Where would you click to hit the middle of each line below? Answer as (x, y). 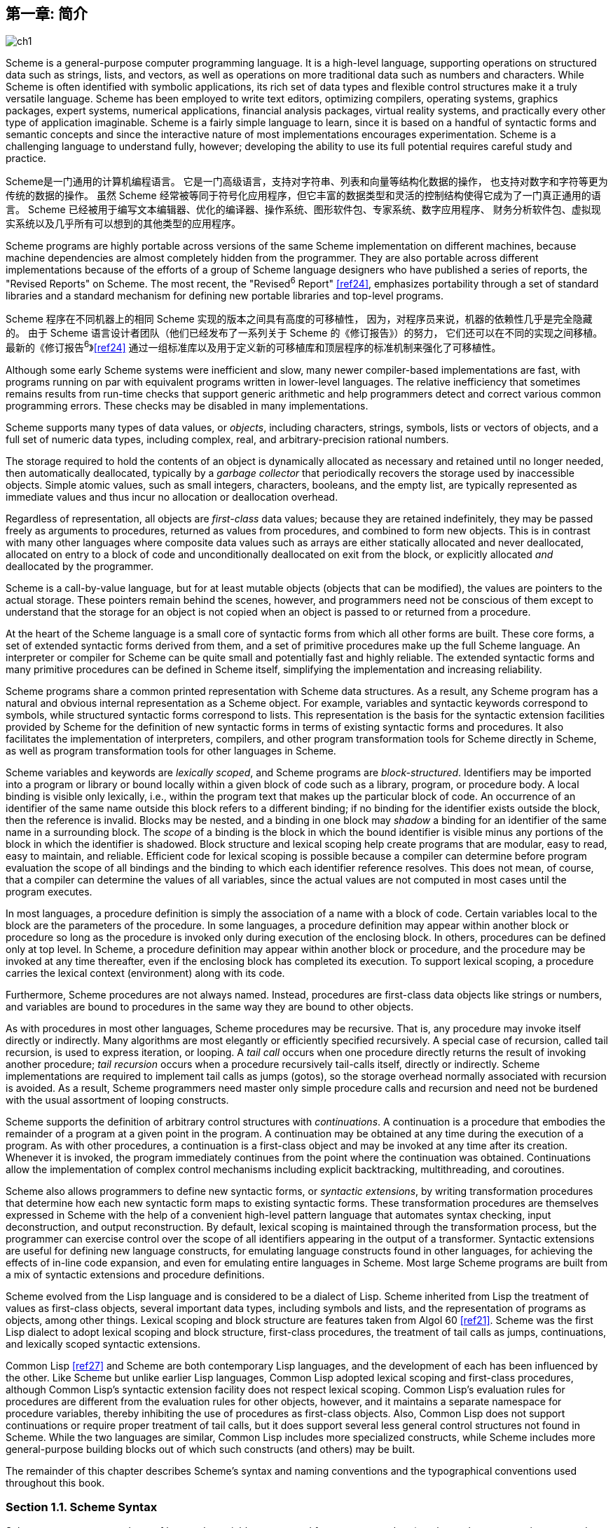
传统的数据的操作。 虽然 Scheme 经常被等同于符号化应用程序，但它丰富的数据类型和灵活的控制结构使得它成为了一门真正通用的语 (303, 196)
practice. (26, 158)
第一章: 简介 (47, 14)
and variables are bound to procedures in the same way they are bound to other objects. (210, 1006)
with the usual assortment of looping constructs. (117, 1100)
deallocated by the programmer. (80, 566)
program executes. (49, 891)
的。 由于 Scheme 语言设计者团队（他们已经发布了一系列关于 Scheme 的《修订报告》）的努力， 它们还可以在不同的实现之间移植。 (304, 333)
